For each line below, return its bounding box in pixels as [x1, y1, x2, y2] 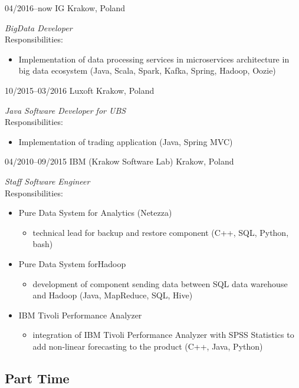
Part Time [5, 369, 70, 387]
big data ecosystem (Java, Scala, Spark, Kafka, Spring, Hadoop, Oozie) [18, 64, 276, 77]
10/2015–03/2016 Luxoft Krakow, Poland [5, 84, 155, 96]
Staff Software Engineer [5, 175, 90, 187]
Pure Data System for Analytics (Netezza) [18, 206, 172, 219]
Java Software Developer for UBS [5, 104, 126, 116]
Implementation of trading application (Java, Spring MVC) [18, 135, 233, 147]
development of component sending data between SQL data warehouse [32, 277, 288, 290]
